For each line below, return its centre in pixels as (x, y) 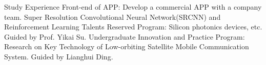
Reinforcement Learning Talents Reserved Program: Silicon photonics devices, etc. (133, 27)
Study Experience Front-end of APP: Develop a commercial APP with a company (133, 7)
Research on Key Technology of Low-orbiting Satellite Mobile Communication (127, 46)
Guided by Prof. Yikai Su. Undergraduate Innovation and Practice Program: (125, 36)
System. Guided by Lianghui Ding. (59, 56)
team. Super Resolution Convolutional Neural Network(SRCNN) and (112, 17)
